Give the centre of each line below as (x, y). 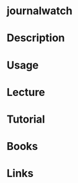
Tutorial (26, 119)
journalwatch (40, 11)
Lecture (26, 92)
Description (36, 38)
